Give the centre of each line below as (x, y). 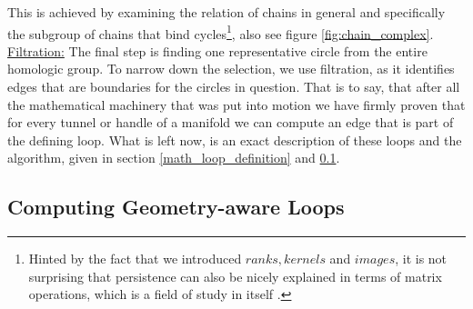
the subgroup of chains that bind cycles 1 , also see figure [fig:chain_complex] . (221, 32)
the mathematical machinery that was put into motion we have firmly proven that (236, 104)
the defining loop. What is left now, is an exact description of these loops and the (235, 140)
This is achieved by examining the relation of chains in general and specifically (226, 12)
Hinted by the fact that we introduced (135, 259)
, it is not (421, 259)
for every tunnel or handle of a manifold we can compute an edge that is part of (231, 122)
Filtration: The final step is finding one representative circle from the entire (217, 50)
